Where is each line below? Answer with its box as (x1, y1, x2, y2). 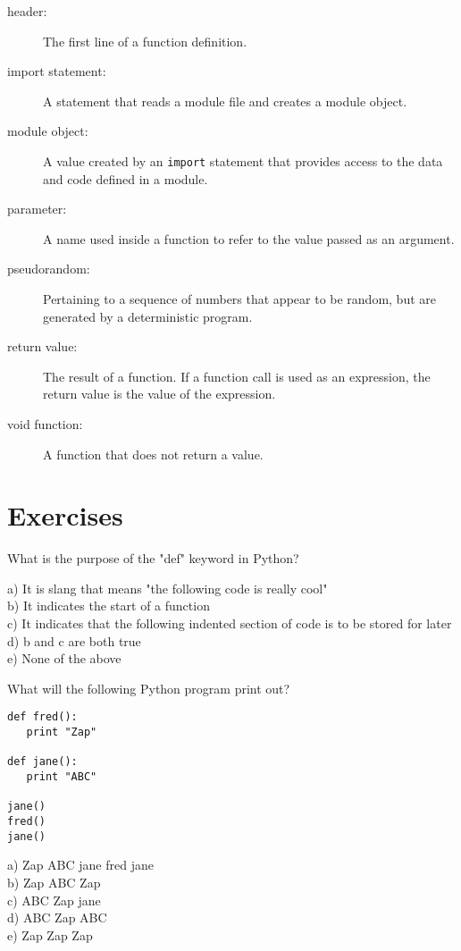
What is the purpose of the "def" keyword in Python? (7, 549, 299, 568)
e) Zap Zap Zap (7, 925, 93, 944)
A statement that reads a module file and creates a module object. (43, 91, 407, 110)
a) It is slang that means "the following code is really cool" (7, 578, 328, 597)
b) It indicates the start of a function (7, 596, 210, 615)
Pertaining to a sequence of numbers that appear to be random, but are (43, 290, 437, 307)
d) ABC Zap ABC (7, 908, 107, 927)
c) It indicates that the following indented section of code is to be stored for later (7, 614, 452, 633)
